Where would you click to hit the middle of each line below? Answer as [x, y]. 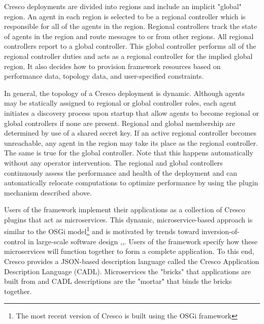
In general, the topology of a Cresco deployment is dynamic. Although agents [124, 93]
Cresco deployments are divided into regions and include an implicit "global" [123, 6]
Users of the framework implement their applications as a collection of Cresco [125, 209]
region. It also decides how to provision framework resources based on [112, 66]
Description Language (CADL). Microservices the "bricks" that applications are [127, 271]
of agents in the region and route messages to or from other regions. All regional [129, 36]
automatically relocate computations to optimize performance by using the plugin [131, 183]
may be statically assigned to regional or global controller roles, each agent [120, 103]
